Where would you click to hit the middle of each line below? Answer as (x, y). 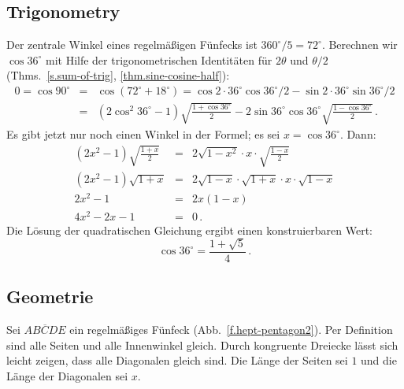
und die (379, 360)
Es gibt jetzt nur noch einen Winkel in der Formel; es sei (143, 134)
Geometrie (50, 296)
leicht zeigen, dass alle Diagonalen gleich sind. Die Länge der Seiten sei (177, 360)
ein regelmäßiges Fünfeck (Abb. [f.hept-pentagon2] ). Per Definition (231, 330)
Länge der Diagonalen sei (67, 376)
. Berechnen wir (360, 44)
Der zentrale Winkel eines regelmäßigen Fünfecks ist (132, 44)
